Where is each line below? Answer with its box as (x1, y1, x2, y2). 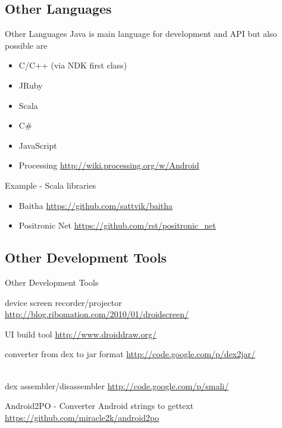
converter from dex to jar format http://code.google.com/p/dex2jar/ (5, 348, 256, 360)
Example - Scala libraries (5, 179, 96, 191)
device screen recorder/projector (5, 296, 122, 308)
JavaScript (18, 139, 57, 151)
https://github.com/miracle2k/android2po (5, 411, 159, 423)
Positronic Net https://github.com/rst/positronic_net (18, 219, 217, 232)
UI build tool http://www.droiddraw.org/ (5, 327, 156, 340)
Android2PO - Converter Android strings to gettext (5, 399, 194, 412)
